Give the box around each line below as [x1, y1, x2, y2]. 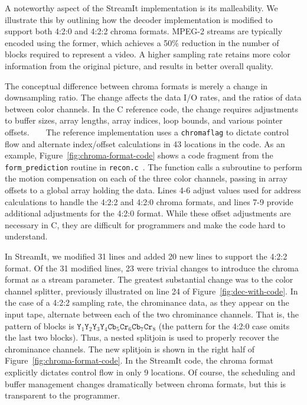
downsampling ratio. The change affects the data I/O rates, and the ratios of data [5, 91, 302, 103]
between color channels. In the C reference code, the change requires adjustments [5, 102, 299, 115]
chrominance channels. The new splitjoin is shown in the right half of [5, 342, 255, 355]
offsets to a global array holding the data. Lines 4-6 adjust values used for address [5, 184, 301, 196]
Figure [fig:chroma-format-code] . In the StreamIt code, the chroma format [5, 354, 274, 367]
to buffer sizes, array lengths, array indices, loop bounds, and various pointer [5, 114, 283, 127]
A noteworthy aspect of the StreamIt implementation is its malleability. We [5, 2, 278, 14]
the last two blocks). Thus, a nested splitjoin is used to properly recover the [5, 331, 279, 344]
